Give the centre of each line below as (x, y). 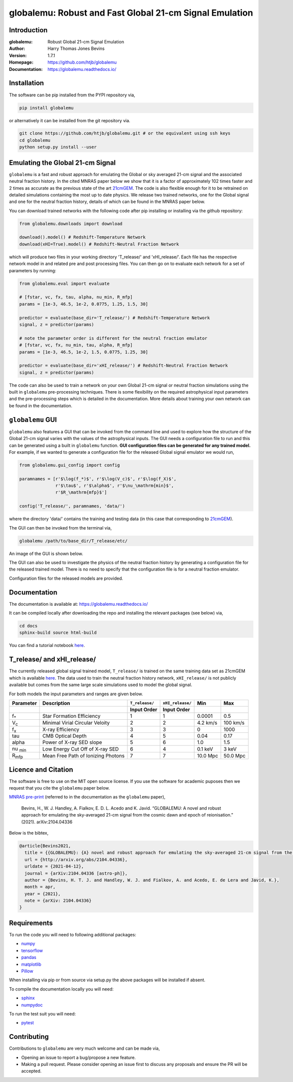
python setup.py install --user (58, 147)
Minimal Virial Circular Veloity (76, 723)
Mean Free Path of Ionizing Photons (83, 755)
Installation (26, 83)
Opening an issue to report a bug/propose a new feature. (79, 1057)
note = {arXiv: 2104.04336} (58, 901)
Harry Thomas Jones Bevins (76, 48)
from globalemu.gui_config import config (70, 465)
